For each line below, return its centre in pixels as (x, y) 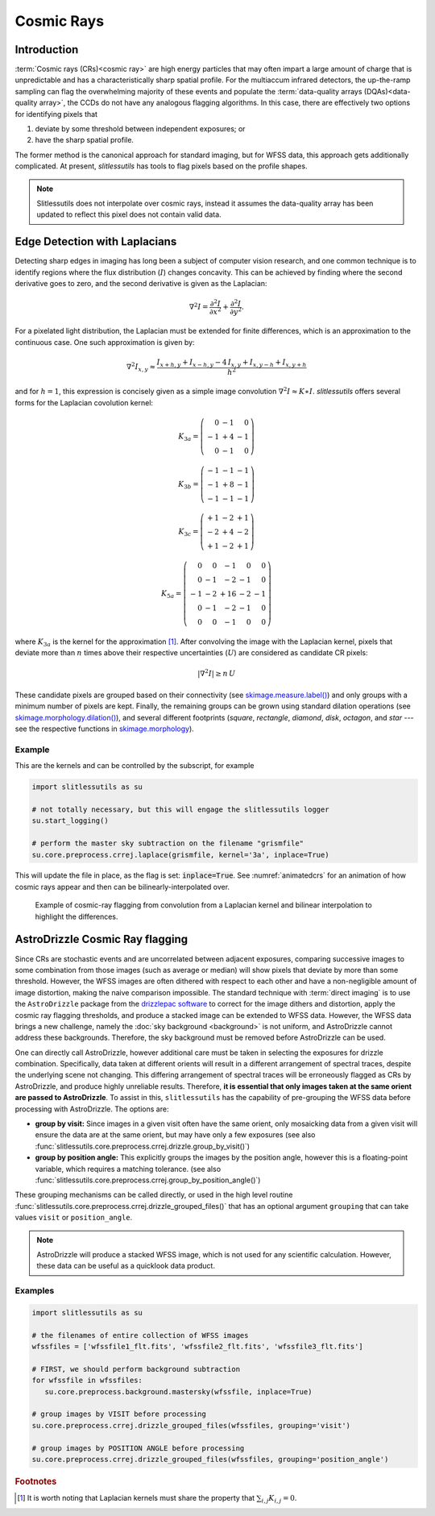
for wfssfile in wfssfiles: (87, 1381)
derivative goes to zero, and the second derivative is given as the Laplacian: (141, 284)
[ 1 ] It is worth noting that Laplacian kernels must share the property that (136, 1498)
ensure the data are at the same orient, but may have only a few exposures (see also (175, 1135)
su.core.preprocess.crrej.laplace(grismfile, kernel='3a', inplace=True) (180, 855)
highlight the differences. (77, 916)
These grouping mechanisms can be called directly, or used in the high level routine (154, 1195)
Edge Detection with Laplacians (96, 242)
